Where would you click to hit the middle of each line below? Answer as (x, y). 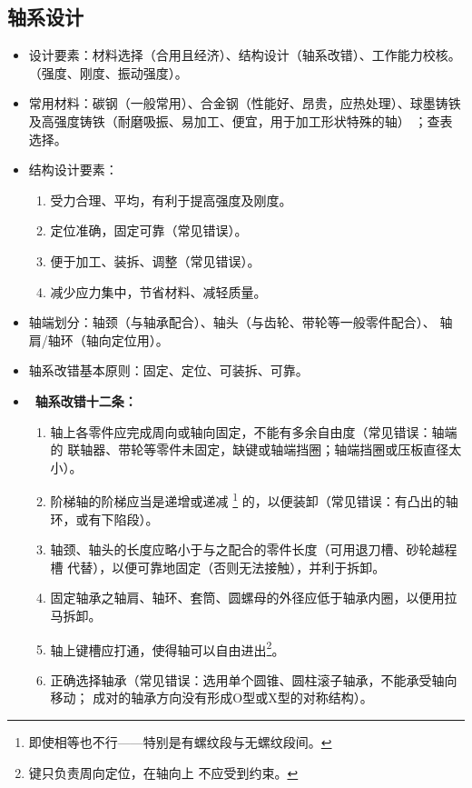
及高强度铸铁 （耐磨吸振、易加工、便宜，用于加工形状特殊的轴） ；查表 (241, 120)
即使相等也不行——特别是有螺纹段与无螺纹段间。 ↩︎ (180, 741)
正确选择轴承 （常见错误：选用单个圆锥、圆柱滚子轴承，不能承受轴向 (254, 679)
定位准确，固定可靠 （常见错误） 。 (149, 230)
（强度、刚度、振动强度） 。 (108, 72)
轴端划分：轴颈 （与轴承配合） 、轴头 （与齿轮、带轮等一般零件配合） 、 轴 (241, 322)
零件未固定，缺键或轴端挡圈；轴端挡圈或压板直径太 (309, 449)
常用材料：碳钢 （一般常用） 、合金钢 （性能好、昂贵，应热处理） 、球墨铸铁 (245, 103)
